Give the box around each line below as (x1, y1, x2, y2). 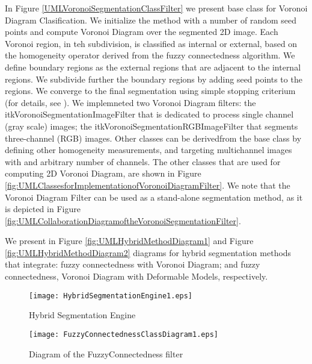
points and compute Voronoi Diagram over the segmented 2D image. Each (5, 25, 278, 38)
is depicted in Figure (5, 202, 81, 215)
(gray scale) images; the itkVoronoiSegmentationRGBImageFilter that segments (5, 119, 298, 132)
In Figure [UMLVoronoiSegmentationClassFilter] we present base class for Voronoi (5, 2, 308, 14)
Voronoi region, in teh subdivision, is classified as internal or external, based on (5, 37, 298, 49)
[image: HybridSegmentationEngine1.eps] (29, 291, 193, 300)
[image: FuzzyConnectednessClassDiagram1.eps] (29, 330, 218, 339)
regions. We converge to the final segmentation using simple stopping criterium (5, 84, 296, 97)
